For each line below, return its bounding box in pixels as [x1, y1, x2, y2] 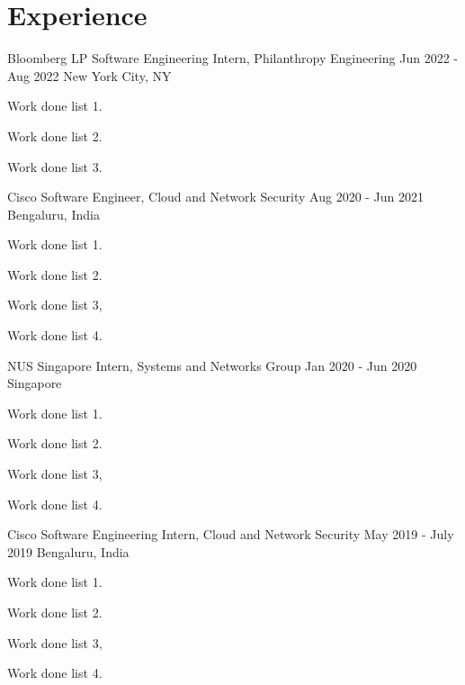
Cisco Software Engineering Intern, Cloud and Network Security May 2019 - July [7, 525, 454, 544]
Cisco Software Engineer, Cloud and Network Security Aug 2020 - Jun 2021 [7, 187, 425, 206]
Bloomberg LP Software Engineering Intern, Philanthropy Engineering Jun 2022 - [7, 49, 459, 68]
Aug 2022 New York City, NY [7, 66, 172, 85]
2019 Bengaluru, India [7, 542, 130, 561]
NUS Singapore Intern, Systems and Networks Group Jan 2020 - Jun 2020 [7, 356, 417, 374]
